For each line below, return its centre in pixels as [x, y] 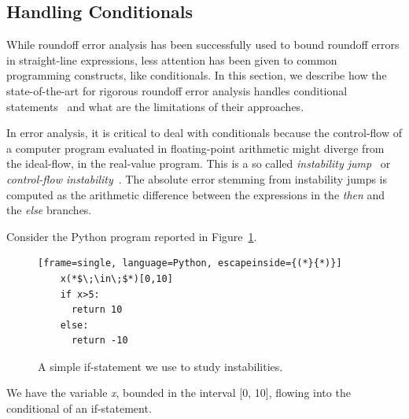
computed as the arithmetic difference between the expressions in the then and [196, 194]
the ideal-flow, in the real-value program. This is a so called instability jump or [199, 163]
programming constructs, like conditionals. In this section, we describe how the [197, 75]
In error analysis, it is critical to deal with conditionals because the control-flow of [204, 133]
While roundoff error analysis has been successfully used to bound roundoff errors [203, 44]
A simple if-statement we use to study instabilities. [160, 366]
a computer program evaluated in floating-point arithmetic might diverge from [195, 148]
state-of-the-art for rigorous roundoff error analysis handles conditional [177, 90]
